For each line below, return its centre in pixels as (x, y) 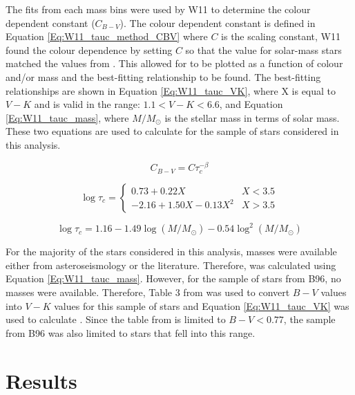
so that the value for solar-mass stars (263, 49)
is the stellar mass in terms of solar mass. (252, 117)
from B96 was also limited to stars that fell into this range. (131, 332)
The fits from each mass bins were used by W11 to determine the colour (158, 9)
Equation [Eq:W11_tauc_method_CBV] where (107, 36)
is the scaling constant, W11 (281, 36)
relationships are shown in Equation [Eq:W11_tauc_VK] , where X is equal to (171, 90)
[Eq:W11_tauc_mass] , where (67, 117)
